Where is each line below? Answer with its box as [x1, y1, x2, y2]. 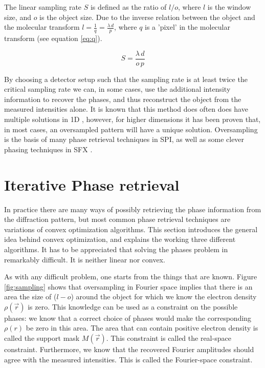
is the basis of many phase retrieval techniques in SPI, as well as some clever [4, 134, 245, 145]
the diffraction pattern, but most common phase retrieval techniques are [4, 214, 231, 224]
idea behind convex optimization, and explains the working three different [4, 234, 236, 244]
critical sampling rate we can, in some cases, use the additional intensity [4, 84, 231, 94]
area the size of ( [4, 291, 57, 302]
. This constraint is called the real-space [106, 333, 231, 343]
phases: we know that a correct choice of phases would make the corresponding [4, 312, 252, 323]
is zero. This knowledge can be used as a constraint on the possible [28, 301, 238, 312]
